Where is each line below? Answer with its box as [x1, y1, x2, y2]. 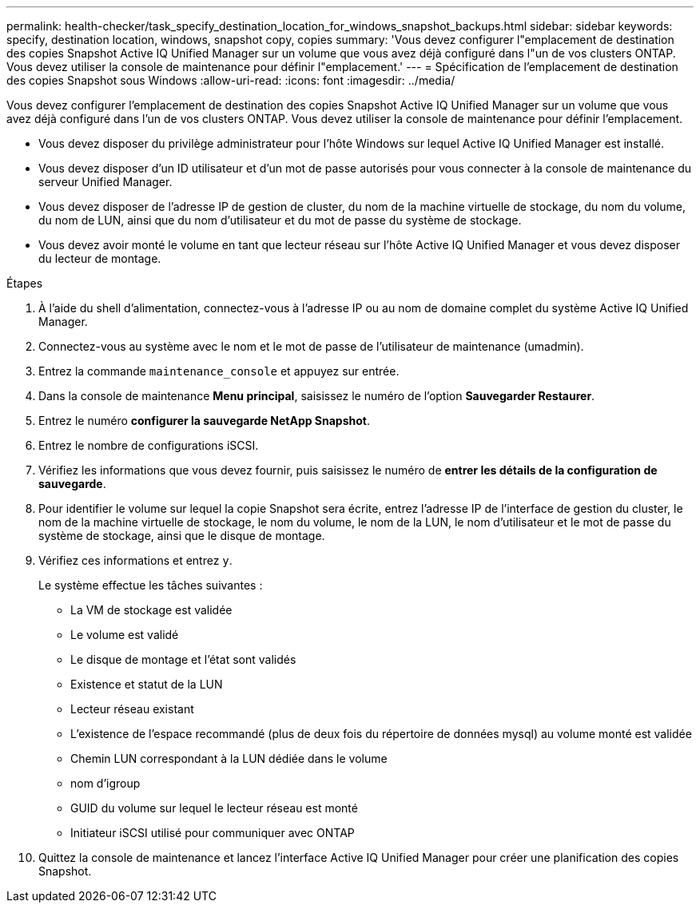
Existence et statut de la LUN [70, 677, 223, 691]
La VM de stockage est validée [70, 603, 233, 617]
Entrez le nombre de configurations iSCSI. [38, 439, 259, 452]
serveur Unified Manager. [38, 175, 173, 189]
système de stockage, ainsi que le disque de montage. [38, 529, 325, 542]
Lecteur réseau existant [70, 702, 194, 716]
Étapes [6, 276, 43, 290]
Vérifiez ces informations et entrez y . [38, 554, 233, 567]
